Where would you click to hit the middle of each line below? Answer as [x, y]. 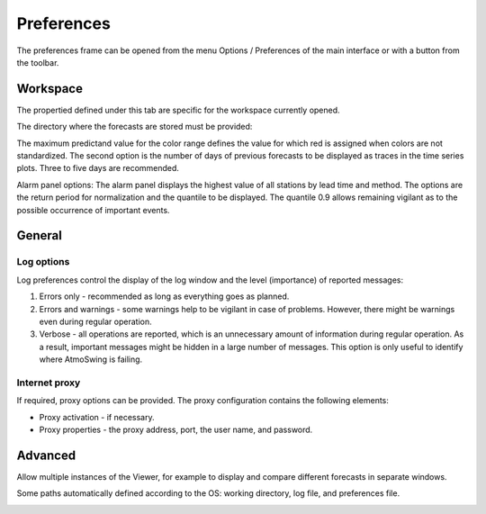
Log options [43, 262]
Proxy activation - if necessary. [97, 417]
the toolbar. [38, 62]
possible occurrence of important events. [93, 210]
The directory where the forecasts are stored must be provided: [135, 127]
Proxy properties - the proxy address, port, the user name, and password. [176, 429]
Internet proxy [49, 383]
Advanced [46, 455]
